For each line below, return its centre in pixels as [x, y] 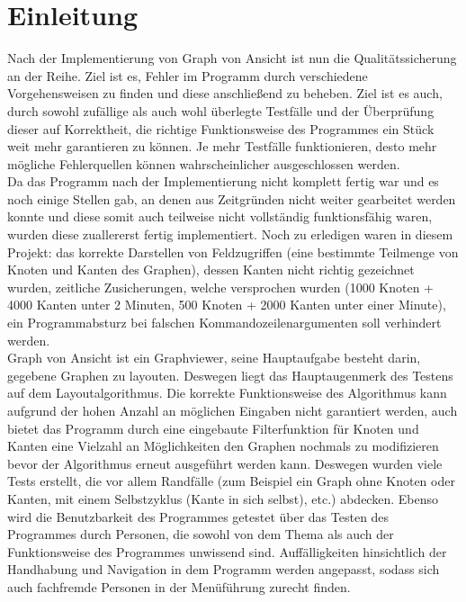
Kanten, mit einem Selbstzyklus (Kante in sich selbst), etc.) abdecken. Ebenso [223, 498]
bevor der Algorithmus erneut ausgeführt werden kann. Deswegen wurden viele [225, 463]
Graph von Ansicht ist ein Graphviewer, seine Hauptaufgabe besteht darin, [214, 358]
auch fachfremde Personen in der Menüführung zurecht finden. [179, 586]
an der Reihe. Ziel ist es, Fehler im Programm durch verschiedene [188, 75]
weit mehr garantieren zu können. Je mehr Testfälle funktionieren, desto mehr [222, 146]
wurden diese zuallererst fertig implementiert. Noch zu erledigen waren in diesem [230, 234]
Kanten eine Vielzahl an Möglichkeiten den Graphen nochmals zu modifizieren [223, 446]
